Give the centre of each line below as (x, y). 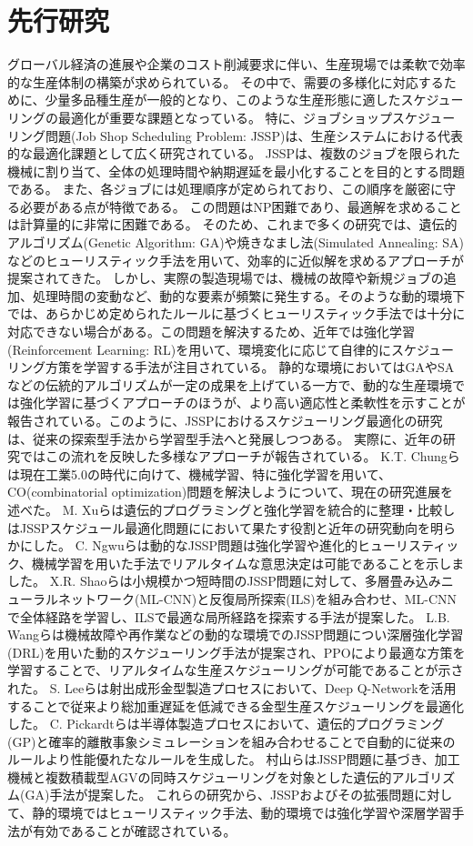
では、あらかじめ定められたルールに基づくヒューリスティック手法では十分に (236, 313)
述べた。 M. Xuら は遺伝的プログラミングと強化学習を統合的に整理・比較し (231, 509)
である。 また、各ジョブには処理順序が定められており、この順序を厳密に (226, 189)
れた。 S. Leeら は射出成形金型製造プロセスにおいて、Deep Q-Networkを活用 (232, 687)
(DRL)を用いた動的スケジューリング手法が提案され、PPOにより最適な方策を (236, 652)
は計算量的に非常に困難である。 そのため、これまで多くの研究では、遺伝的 (232, 224)
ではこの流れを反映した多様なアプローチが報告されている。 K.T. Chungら (240, 456)
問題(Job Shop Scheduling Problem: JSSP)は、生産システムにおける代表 (254, 135)
